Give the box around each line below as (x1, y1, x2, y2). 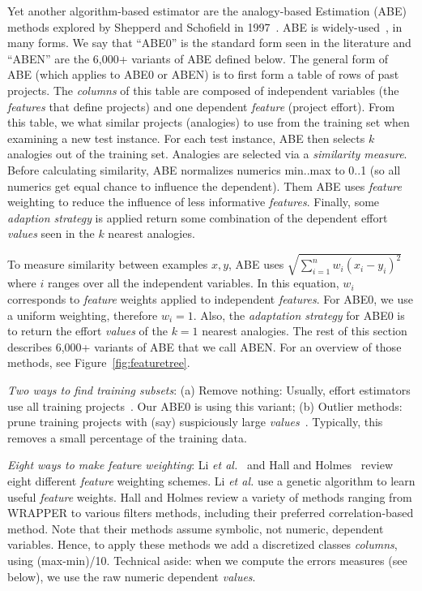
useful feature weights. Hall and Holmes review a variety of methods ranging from (7, 488, 412, 505)
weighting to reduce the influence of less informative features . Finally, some (7, 193, 380, 210)
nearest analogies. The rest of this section (202, 322, 407, 339)
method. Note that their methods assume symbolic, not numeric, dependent (7, 520, 384, 537)
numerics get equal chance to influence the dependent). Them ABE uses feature (7, 177, 402, 194)
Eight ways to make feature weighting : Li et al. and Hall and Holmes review (7, 456, 394, 473)
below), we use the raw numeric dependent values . (7, 567, 256, 585)
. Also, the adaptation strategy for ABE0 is (193, 306, 405, 323)
